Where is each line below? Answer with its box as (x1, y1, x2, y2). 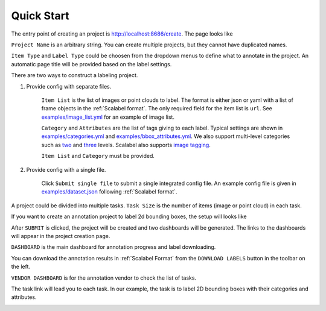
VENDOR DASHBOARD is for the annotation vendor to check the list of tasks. (11, 274, 196, 281)
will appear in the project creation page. (11, 232, 110, 239)
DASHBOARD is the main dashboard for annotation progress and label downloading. (11, 243, 216, 251)
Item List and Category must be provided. (41, 152, 155, 160)
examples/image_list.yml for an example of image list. (41, 113, 175, 121)
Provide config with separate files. (26, 83, 112, 90)
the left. (11, 263, 30, 271)
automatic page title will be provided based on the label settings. (11, 60, 172, 68)
